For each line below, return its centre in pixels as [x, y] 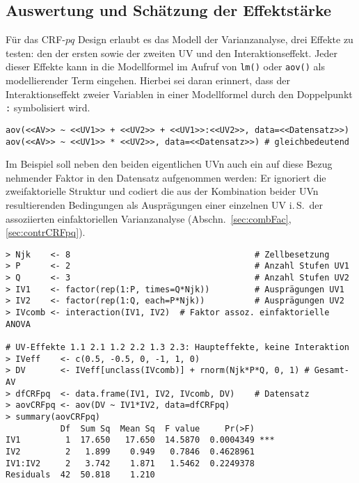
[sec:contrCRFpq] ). [46, 232]
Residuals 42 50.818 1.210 [80, 475]
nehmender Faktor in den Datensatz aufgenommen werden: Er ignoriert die [166, 177]
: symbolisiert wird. [48, 108]
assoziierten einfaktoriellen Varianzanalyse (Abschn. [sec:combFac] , [149, 218]
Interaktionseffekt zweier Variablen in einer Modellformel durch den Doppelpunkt [179, 94]
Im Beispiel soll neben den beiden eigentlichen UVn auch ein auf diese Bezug [169, 164]
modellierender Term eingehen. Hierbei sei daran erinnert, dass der [148, 80]
